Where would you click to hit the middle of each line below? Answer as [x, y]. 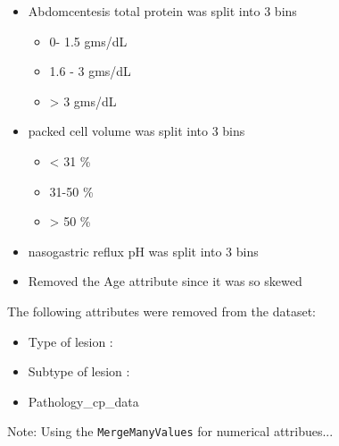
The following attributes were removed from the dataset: [162, 311]
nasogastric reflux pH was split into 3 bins [143, 251]
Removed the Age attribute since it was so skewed [165, 281]
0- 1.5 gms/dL [88, 41]
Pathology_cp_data [83, 401]
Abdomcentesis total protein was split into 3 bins [162, 11]
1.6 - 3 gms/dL [90, 71]
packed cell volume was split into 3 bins [136, 131]
